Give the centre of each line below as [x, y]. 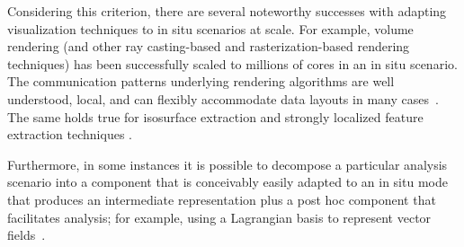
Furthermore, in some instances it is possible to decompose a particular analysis [228, 164]
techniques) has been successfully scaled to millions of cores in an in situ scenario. [232, 63]
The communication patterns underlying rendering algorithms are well [201, 81]
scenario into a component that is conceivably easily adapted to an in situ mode [228, 182]
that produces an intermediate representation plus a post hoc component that [222, 199]
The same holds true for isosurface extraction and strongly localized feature [215, 116]
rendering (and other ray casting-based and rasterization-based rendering [209, 46]
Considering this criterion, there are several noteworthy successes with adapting [227, 11]
